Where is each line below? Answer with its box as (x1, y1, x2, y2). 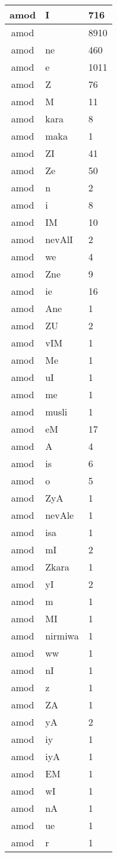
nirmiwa (45, 629, 79, 642)
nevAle (45, 508, 74, 522)
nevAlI (45, 232, 73, 246)
